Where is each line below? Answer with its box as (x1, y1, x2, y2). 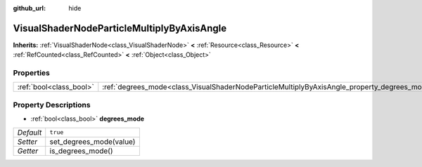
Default (17, 127, 42, 137)
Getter (17, 146, 39, 156)
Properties (13, 68, 51, 78)
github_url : (13, 4, 46, 12)
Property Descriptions (13, 100, 91, 109)
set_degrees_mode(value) (49, 137, 136, 147)
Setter (17, 137, 38, 147)
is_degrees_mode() (49, 146, 113, 156)
